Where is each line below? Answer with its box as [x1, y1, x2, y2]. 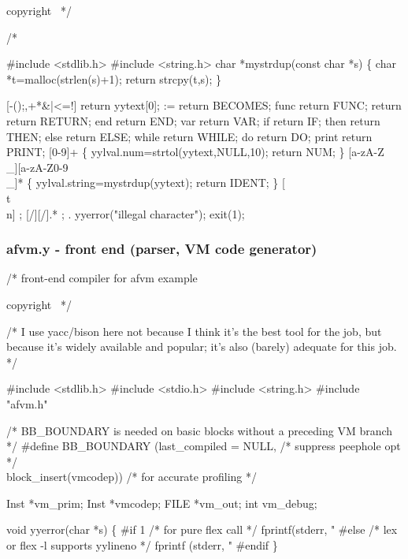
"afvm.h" [6, 395, 48, 412]
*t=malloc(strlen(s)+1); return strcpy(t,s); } [6, 70, 222, 87]
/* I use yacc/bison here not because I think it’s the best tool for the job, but [6, 322, 382, 339]
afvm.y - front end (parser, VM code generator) [6, 239, 317, 259]
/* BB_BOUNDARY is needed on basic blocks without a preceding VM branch [6, 422, 393, 438]
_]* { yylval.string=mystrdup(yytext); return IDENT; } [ [6, 174, 285, 191]
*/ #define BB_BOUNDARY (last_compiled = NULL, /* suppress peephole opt [6, 438, 401, 454]
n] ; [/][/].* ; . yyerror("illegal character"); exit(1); [6, 205, 245, 222]
